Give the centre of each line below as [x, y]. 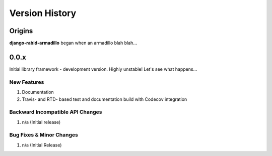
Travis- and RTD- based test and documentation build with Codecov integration [105, 99]
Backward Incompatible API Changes [56, 112]
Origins [21, 31]
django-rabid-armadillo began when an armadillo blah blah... [73, 43]
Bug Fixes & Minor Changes [44, 135]
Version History [43, 13]
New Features [27, 82]
